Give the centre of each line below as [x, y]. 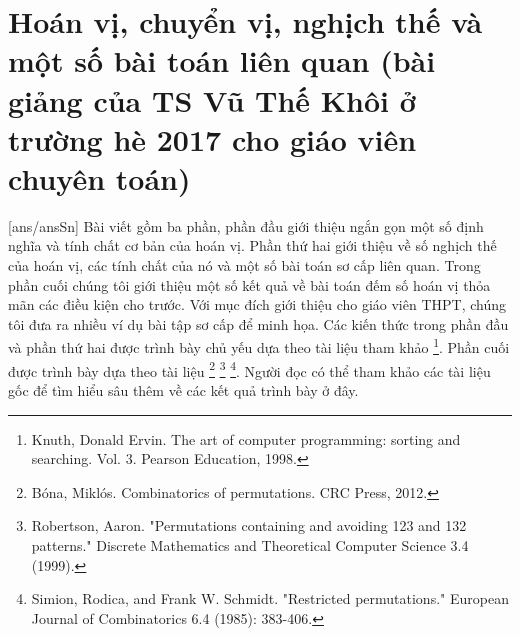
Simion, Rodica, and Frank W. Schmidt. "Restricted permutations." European [270, 598]
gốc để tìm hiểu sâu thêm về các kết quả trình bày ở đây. [183, 389]
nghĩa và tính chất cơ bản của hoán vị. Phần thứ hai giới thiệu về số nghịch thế [252, 245]
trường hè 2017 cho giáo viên [212, 138]
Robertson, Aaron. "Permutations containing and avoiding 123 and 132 [249, 525]
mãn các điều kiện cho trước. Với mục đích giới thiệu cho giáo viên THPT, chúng [257, 304]
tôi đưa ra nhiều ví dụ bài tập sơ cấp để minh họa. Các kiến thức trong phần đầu [258, 323]
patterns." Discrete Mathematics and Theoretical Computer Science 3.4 [250, 544]
